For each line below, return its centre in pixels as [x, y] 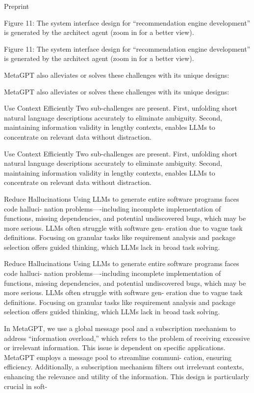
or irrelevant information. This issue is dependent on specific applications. [115, 348]
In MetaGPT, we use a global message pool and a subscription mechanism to [120, 328]
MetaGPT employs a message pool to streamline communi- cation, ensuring [118, 357]
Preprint [17, 6]
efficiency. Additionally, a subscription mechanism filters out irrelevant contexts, [124, 367]
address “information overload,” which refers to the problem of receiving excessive [127, 338]
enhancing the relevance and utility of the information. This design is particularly [127, 376]
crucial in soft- [26, 386]
